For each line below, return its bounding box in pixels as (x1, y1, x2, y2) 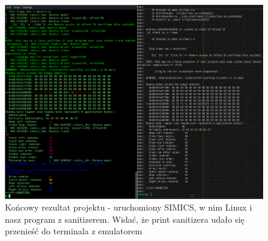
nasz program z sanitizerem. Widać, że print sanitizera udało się (5, 212, 245, 225)
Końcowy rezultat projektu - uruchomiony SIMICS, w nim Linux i (5, 201, 252, 214)
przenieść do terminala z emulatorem (5, 225, 143, 237)
